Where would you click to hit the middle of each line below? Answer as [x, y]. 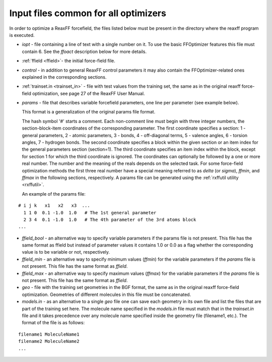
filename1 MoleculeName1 [49, 334]
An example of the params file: [54, 194]
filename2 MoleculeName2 [49, 341]
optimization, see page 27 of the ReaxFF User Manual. [88, 93]
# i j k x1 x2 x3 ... [54, 206]
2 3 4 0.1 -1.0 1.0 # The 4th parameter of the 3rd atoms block [110, 220]
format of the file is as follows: [53, 323]
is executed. [22, 35]
